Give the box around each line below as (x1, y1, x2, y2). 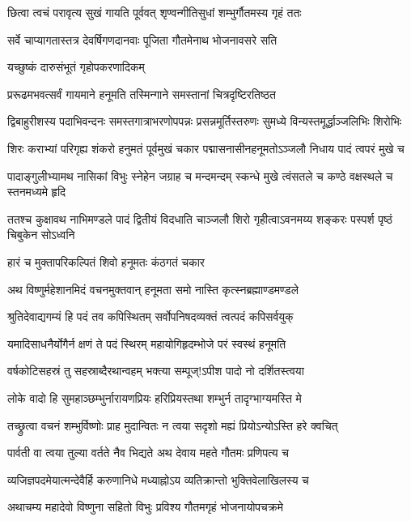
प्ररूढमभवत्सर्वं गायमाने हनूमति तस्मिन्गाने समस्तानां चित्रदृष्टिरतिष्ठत (7, 85, 276, 102)
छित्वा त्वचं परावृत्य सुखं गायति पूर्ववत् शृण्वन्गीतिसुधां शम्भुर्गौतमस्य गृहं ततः (7, 4, 302, 20)
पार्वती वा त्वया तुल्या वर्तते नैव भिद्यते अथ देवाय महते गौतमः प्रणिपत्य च (7, 444, 289, 461)
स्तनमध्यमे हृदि (7, 183, 66, 200)
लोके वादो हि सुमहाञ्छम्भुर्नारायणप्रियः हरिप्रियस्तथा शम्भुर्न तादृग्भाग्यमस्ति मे (7, 389, 302, 406)
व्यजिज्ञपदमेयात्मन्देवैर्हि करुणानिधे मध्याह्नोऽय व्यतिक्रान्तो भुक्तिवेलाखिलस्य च (7, 471, 309, 488)
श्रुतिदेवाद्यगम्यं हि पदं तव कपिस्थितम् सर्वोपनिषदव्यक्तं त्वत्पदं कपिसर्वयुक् (7, 308, 294, 325)
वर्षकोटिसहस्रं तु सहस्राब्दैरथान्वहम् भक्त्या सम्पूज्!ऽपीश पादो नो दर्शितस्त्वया (7, 362, 304, 379)
